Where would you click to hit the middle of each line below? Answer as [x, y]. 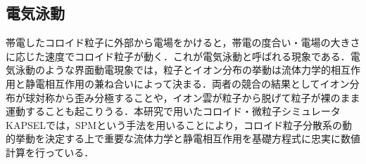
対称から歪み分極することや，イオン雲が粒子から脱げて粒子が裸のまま [197, 97]
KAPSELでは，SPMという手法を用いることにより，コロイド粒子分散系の [174, 124]
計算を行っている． [50, 152]
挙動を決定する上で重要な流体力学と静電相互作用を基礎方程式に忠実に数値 [188, 138]
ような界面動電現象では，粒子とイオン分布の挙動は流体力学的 [188, 70]
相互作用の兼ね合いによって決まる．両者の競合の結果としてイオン [197, 83]
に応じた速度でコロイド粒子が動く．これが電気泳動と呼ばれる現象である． [178, 56]
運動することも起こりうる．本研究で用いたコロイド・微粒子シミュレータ [173, 111]
